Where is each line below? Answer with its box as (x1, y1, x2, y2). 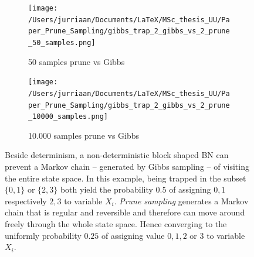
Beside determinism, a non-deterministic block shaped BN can (5, 149, 229, 161)
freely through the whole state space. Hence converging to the (5, 218, 227, 229)
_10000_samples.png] (28, 112, 109, 121)
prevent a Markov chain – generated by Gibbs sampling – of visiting (5, 160, 249, 173)
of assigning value (101, 229, 165, 241)
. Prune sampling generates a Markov (114, 194, 249, 207)
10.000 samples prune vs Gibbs (28, 129, 140, 141)
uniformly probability (5, 229, 82, 241)
